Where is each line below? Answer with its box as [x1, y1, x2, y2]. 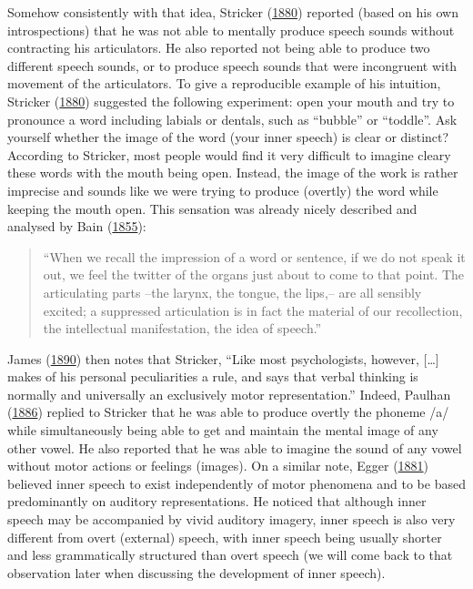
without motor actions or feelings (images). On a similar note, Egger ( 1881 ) [7, 456, 429, 475]
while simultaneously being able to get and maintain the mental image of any [7, 421, 438, 440]
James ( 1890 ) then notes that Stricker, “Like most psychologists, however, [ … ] [7, 349, 439, 368]
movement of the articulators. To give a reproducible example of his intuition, [7, 74, 441, 93]
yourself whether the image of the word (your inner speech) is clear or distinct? [7, 127, 449, 147]
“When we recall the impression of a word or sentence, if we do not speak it [43, 247, 466, 266]
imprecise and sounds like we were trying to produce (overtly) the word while [7, 180, 438, 199]
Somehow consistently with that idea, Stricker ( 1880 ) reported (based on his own [7, 3, 458, 21]
